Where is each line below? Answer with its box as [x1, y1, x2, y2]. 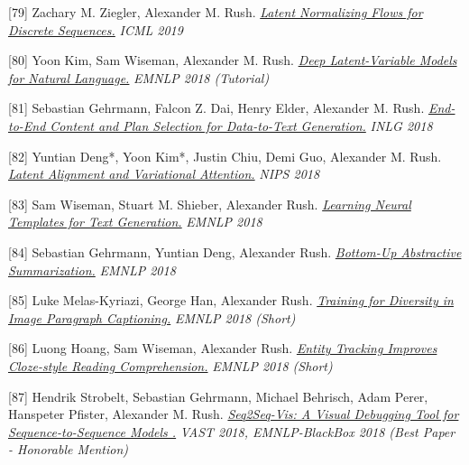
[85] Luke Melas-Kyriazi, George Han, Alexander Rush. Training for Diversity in [8, 291, 454, 310]
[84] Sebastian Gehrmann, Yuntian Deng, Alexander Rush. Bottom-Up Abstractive [8, 242, 462, 261]
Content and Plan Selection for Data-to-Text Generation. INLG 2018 [50, 116, 433, 135]
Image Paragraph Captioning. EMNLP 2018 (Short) [8, 308, 296, 327]
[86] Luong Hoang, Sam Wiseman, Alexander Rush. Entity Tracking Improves [8, 339, 437, 358]
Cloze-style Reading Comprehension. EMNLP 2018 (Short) [8, 356, 333, 375]
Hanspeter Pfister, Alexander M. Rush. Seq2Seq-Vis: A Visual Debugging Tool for [8, 405, 459, 423]
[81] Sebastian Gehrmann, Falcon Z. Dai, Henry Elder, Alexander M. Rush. [8, 98, 425, 117]
